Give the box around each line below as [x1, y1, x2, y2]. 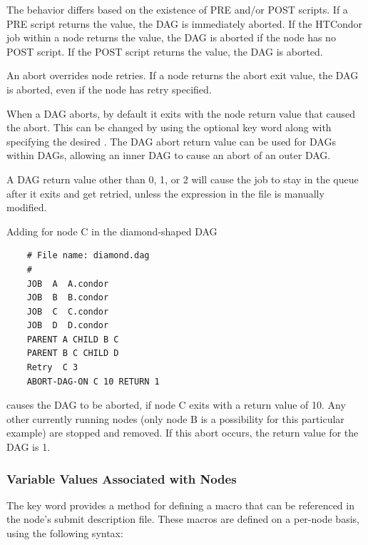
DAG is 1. [6, 439, 51, 454]
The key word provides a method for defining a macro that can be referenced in [6, 497, 354, 512]
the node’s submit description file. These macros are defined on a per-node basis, [6, 511, 359, 526]
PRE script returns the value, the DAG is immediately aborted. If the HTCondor [6, 16, 363, 31]
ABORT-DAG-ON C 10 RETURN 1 [26, 376, 160, 387]
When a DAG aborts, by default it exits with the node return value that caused [6, 106, 356, 121]
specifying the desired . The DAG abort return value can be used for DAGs [6, 133, 336, 148]
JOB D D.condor [26, 320, 109, 331]
